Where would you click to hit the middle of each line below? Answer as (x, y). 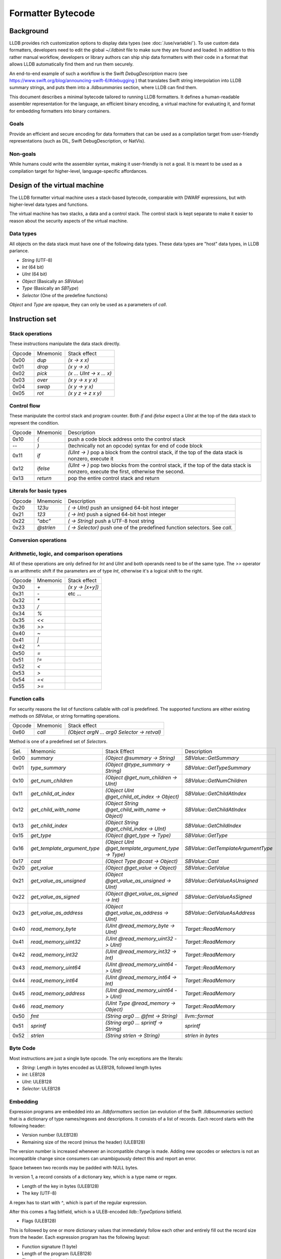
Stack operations (31, 333)
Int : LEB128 (33, 1075)
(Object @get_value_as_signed (142, 893)
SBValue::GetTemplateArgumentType (229, 848)
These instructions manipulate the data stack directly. (65, 344)
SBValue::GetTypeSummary (218, 767)
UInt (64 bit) (34, 274)
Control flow (25, 405)
